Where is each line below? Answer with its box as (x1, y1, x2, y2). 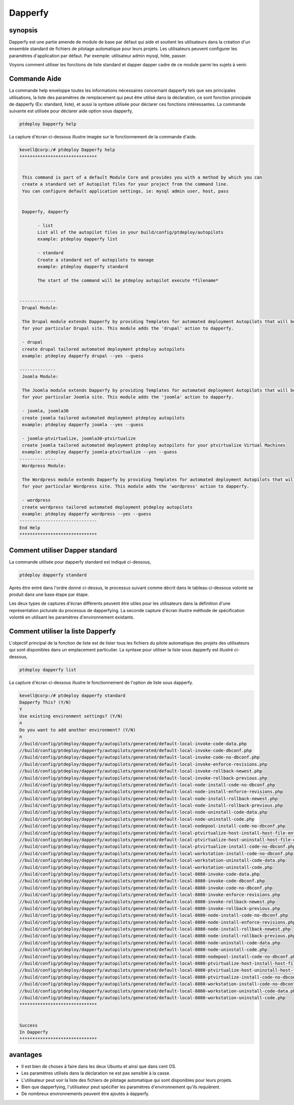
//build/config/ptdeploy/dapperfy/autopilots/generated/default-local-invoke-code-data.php (19, 741, 247, 746)
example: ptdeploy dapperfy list (37, 236, 118, 242)
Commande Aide (9, 75, 61, 83)
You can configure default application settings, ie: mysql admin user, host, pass (22, 188, 229, 194)
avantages (9, 1051, 43, 1059)
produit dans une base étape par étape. (9, 592, 89, 597)
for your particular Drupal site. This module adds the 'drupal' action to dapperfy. (22, 325, 234, 331)
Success (19, 1023, 38, 1028)
